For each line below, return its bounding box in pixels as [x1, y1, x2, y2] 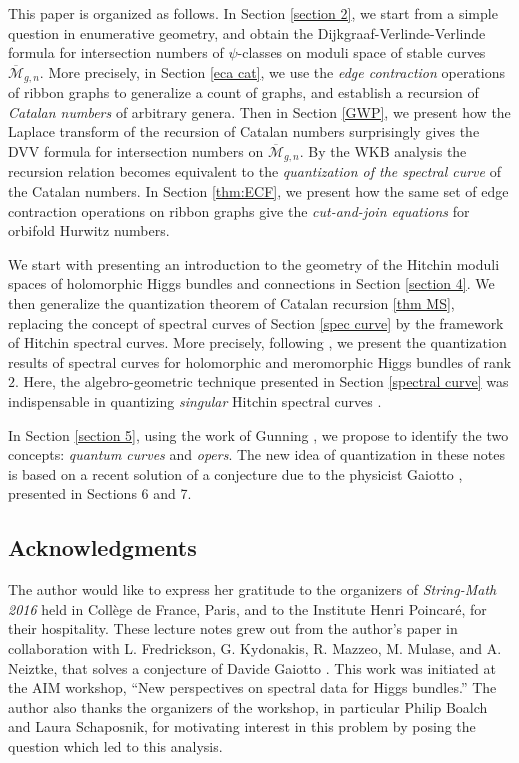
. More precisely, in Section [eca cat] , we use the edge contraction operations [39, 61, 506, 82]
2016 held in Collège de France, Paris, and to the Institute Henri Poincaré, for [8, 598, 487, 619]
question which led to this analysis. [8, 735, 223, 756]
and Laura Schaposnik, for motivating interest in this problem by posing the [8, 716, 476, 737]
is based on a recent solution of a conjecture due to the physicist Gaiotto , [8, 463, 463, 484]
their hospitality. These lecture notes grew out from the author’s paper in [8, 618, 458, 639]
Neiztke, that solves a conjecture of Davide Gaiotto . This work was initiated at [8, 657, 496, 678]
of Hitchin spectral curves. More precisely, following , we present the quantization [8, 332, 507, 353]
